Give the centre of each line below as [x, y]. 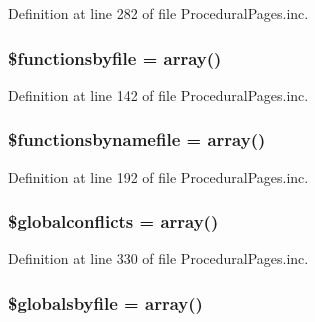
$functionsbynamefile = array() [137, 139]
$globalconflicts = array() [113, 221]
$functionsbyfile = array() [115, 57]
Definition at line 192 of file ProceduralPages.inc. [158, 176]
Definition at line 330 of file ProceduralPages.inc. [158, 258]
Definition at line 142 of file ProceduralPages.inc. [158, 94]
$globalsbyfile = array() [105, 302]
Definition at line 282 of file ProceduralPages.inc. [158, 13]
